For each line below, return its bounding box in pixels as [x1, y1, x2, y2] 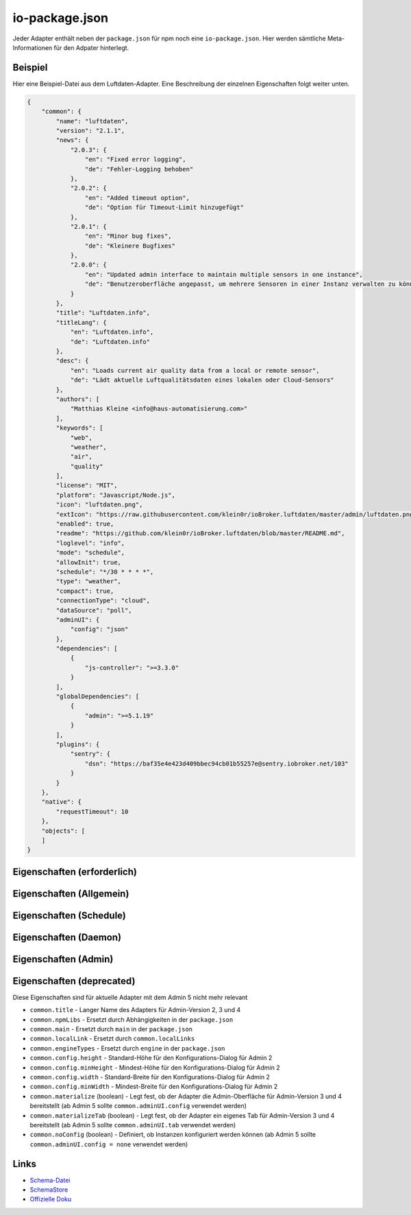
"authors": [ [55, 395, 100, 403]
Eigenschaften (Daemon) [12, 931, 122, 943]
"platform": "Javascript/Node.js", [55, 491, 176, 499]
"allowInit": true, [55, 559, 121, 566]
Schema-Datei [29, 1176, 71, 1184]
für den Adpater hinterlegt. [53, 43, 129, 51]
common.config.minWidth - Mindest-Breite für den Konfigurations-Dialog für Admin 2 [29, 1083, 278, 1091]
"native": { [41, 798, 82, 806]
